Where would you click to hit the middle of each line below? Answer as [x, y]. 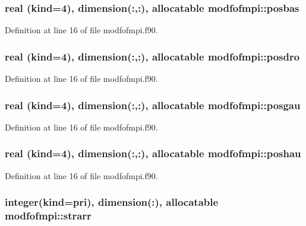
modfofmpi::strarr [48, 216]
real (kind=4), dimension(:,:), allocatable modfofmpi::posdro [152, 56]
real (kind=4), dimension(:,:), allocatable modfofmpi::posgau [153, 105]
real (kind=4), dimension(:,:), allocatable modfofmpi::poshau [153, 153]
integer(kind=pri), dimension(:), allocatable [112, 202]
